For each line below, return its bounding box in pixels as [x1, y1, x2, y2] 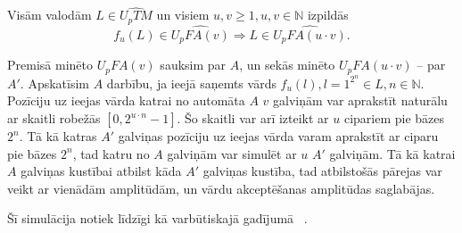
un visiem [156, 5, 210, 24]
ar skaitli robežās [7, 109, 101, 128]
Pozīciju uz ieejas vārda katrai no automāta [7, 91, 245, 110]
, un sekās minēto [239, 55, 335, 74]
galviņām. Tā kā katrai [329, 144, 456, 162]
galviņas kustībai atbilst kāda [21, 162, 182, 180]
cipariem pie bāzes [343, 109, 445, 128]
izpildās [307, 5, 349, 24]
